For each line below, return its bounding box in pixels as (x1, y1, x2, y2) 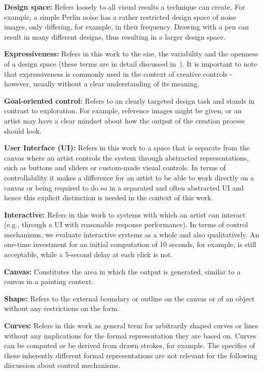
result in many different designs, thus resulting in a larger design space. (4, 31, 226, 42)
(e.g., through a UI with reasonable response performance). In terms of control (4, 219, 248, 230)
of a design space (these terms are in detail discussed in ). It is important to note (4, 58, 257, 69)
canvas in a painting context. (4, 276, 94, 287)
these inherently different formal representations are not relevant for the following (4, 350, 257, 360)
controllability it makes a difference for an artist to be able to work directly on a (4, 172, 254, 182)
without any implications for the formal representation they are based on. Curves (4, 330, 256, 340)
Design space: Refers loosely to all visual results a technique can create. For (4, 2, 245, 12)
